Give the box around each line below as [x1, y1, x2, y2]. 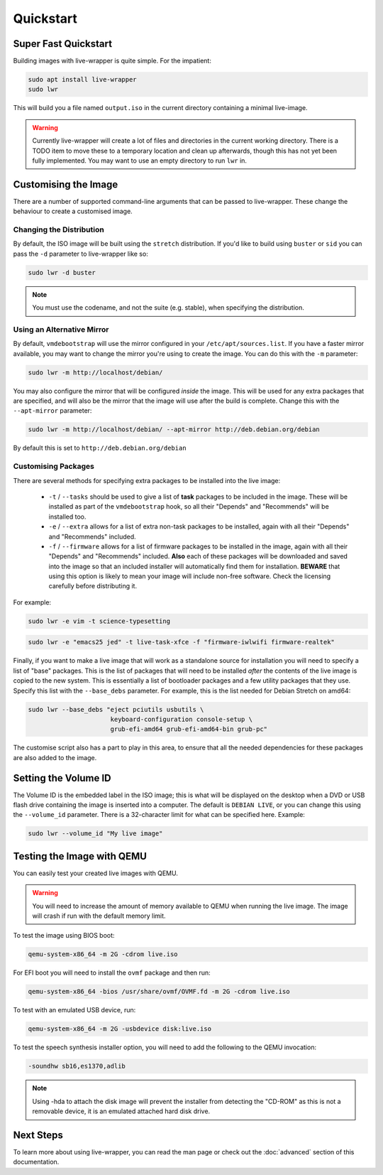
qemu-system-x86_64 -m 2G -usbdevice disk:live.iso [28, 1025, 212, 1033]
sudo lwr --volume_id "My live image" [28, 830, 163, 838]
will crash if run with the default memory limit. [32, 911, 166, 920]
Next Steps [13, 1129, 63, 1141]
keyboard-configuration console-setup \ [110, 715, 253, 723]
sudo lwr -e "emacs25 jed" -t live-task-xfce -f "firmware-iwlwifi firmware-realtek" [28, 638, 335, 646]
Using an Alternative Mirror [13, 324, 109, 334]
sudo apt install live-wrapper [28, 75, 138, 84]
